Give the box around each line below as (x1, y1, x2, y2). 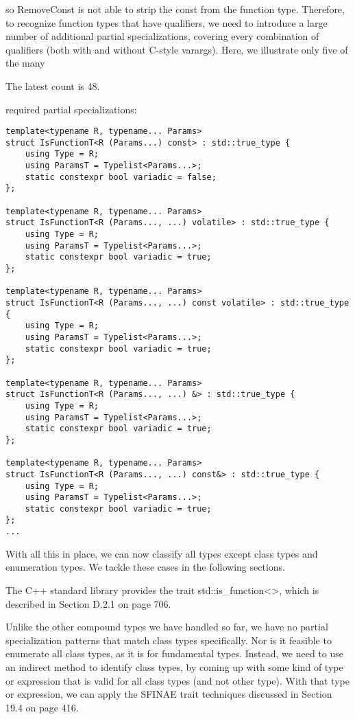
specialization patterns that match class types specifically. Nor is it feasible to (5, 632, 332, 647)
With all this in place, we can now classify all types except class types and (5, 546, 318, 560)
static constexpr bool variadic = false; (25, 172, 217, 182)
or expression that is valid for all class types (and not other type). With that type (5, 673, 350, 687)
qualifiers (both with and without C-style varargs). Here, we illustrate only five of (5, 42, 348, 56)
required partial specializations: (5, 102, 137, 116)
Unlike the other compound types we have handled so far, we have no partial (5, 619, 328, 634)
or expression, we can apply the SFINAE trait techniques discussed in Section (5, 687, 332, 701)
